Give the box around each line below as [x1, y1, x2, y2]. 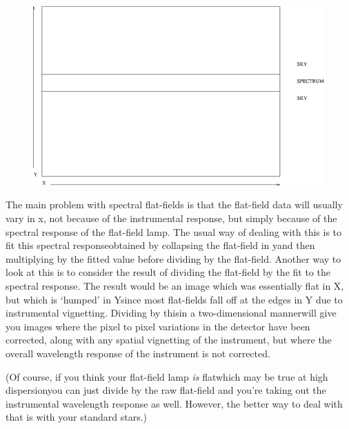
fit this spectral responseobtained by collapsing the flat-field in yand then [6, 238, 315, 252]
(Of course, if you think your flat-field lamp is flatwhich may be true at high [6, 369, 328, 383]
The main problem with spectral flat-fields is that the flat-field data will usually [6, 197, 343, 212]
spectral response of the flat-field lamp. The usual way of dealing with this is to [6, 224, 342, 239]
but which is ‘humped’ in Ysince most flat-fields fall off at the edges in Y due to [6, 292, 343, 306]
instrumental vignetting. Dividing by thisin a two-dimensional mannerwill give [6, 306, 337, 320]
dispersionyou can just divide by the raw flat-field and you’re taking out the [6, 383, 326, 397]
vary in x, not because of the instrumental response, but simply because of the [6, 211, 337, 226]
